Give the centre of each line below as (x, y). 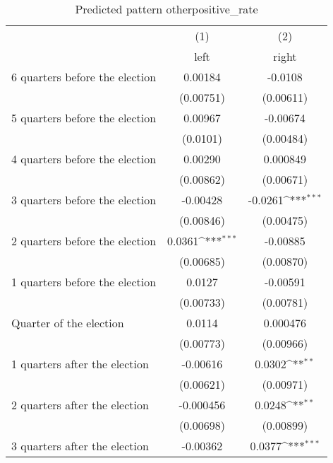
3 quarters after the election (80, 446)
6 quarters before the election (84, 77)
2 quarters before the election (84, 241)
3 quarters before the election (84, 200)
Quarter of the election (68, 323)
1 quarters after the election (80, 364)
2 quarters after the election (80, 405)
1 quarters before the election (84, 282)
